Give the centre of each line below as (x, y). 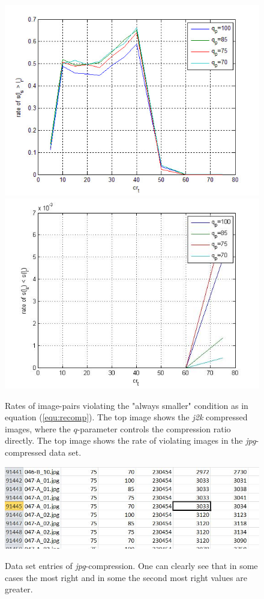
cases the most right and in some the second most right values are (126, 577)
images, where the (38, 428)
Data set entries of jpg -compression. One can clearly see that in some (131, 565)
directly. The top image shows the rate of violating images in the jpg (130, 440)
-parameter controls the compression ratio (154, 428)
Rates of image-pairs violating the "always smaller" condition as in (127, 405)
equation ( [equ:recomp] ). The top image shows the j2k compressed (126, 417)
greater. (19, 589)
